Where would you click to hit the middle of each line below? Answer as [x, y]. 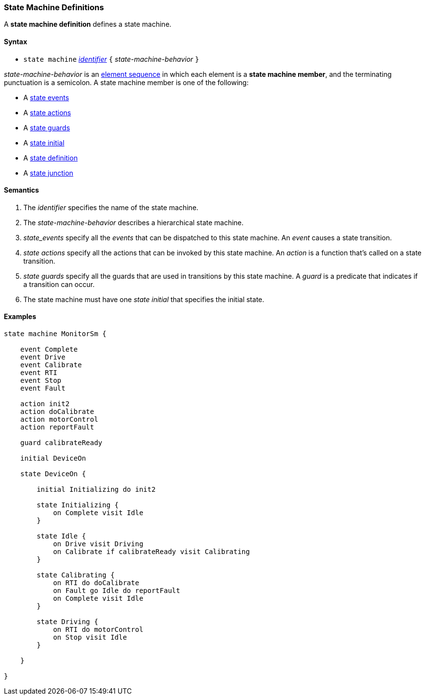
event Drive [43, 357]
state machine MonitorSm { [55, 334]
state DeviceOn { [53, 474]
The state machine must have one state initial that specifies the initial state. [144, 299]
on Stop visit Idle [90, 637]
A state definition [51, 158]
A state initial [44, 143]
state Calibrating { [76, 575]
